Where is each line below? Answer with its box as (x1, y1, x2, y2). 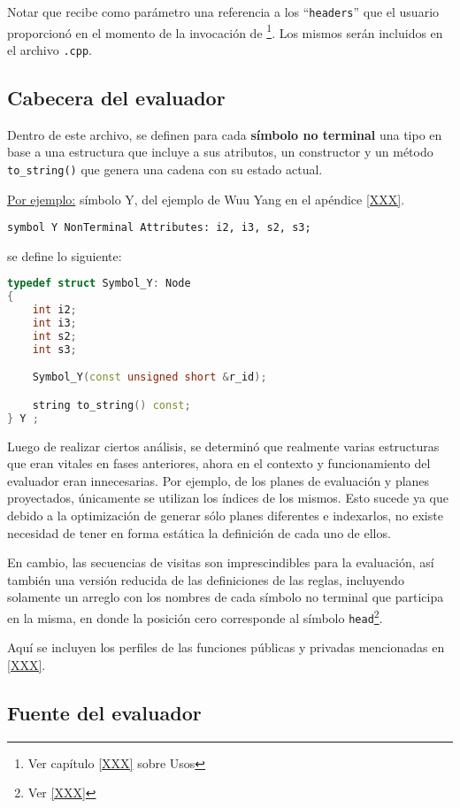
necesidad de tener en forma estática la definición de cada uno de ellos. (7, 523, 391, 542)
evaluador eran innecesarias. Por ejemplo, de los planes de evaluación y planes (7, 471, 430, 489)
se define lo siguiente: (7, 246, 122, 265)
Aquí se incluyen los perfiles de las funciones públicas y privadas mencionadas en (7, 638, 445, 657)
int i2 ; (32, 304, 77, 317)
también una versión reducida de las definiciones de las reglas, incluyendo (7, 570, 404, 589)
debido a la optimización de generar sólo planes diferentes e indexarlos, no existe (7, 506, 443, 525)
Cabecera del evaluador (7, 83, 226, 111)
